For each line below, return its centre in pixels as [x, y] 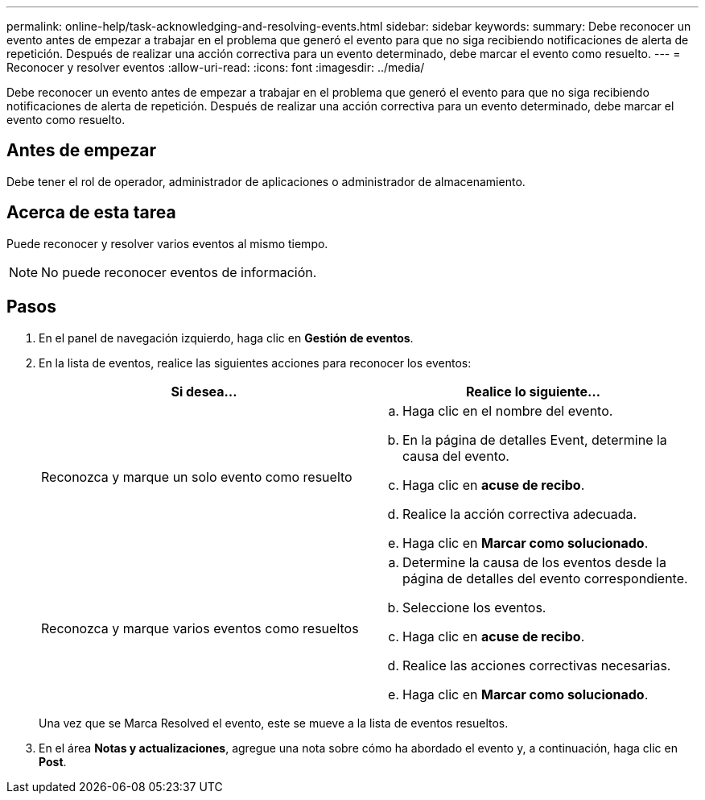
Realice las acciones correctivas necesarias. [537, 665]
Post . [53, 761]
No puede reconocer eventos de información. [179, 272]
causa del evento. [456, 456]
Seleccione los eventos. [474, 607]
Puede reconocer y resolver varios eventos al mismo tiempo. [167, 243]
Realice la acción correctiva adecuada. [520, 514]
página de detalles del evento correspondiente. [545, 578]
